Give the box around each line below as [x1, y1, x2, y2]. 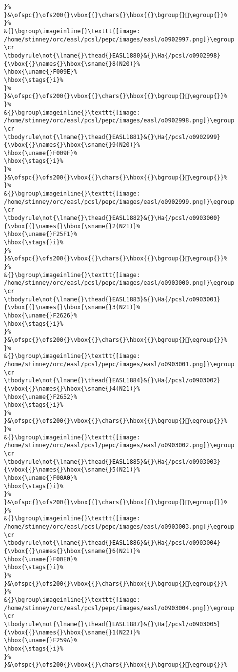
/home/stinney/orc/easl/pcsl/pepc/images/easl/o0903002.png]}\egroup [4, 442, 235, 449]
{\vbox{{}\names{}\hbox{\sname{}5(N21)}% [4, 466, 140, 474]
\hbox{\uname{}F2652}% [4, 393, 78, 400]
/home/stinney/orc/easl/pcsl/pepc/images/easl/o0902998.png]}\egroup [4, 117, 235, 124]
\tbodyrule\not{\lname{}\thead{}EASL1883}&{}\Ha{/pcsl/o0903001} [4, 296, 220, 303]
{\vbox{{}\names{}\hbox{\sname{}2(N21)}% [4, 222, 140, 230]
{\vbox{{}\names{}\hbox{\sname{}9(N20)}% [4, 141, 140, 149]
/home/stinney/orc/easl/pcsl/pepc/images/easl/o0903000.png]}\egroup [4, 279, 235, 287]
